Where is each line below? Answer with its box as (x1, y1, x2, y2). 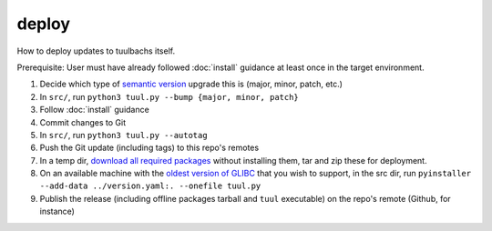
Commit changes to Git (39, 116, 127, 127)
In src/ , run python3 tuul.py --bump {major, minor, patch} (39, 91, 300, 102)
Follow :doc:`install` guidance (39, 105, 149, 115)
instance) (39, 206, 75, 217)
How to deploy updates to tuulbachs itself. (16, 45, 176, 56)
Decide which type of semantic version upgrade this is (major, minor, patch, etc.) (39, 78, 343, 90)
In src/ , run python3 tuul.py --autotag (39, 129, 209, 140)
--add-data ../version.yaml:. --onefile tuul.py (39, 181, 261, 191)
